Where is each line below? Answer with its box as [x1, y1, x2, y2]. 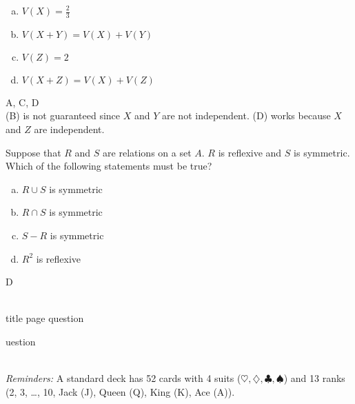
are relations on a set [103, 145, 192, 159]
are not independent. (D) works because [162, 108, 331, 123]
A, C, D [6, 94, 39, 109]
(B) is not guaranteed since [6, 108, 121, 123]
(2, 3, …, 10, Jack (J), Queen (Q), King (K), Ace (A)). [6, 384, 235, 398]
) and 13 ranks [283, 371, 345, 385]
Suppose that [6, 145, 61, 159]
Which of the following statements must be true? [6, 159, 212, 173]
